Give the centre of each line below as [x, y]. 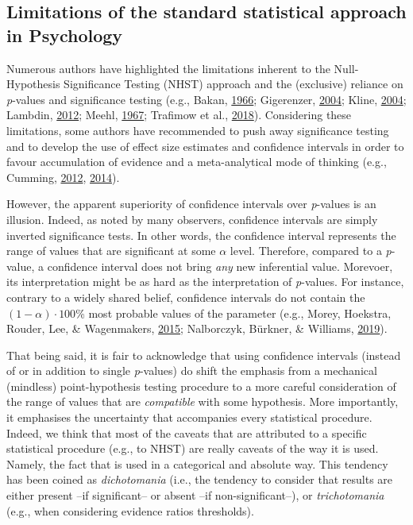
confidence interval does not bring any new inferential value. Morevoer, [220, 266]
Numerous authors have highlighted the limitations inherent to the [168, 68]
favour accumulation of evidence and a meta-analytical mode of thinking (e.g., [197, 162]
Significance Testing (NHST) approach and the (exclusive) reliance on [234, 84]
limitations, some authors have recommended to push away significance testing [198, 130]
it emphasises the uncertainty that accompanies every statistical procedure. [189, 417]
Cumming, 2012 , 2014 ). [63, 177]
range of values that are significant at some [111, 251]
